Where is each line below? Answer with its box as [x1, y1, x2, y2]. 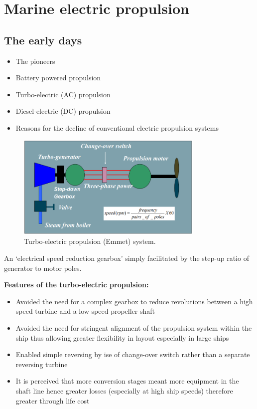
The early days [4, 32, 82, 47]
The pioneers [15, 55, 55, 66]
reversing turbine [15, 359, 68, 369]
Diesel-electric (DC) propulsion [15, 106, 111, 116]
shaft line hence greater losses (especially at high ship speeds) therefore [15, 385, 233, 396]
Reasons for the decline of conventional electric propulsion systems [15, 122, 219, 133]
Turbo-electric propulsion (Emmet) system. [24, 236, 156, 246]
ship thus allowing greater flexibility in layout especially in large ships [15, 332, 229, 343]
